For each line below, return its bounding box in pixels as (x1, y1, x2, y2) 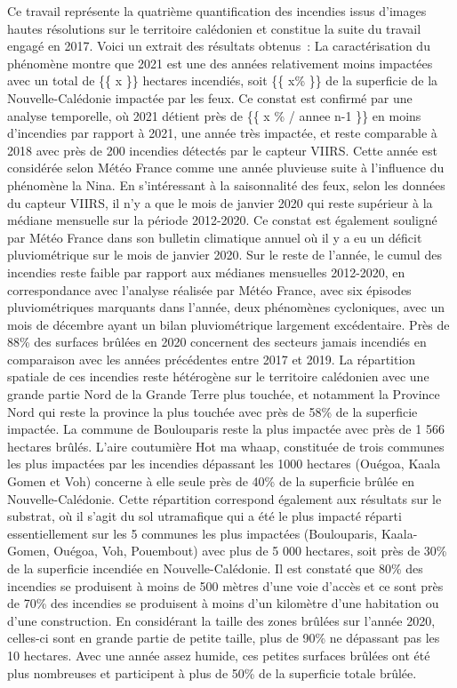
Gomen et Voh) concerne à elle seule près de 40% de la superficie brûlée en (7, 472, 415, 491)
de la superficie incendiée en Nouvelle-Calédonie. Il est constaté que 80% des (7, 559, 423, 577)
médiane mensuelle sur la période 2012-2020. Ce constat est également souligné (7, 211, 437, 229)
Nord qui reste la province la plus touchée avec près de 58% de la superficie (7, 402, 418, 420)
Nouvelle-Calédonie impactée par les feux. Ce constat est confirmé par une (7, 88, 413, 107)
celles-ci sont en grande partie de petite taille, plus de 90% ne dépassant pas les (7, 628, 440, 647)
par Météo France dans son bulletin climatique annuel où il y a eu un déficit (7, 228, 422, 246)
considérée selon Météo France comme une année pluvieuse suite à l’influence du (7, 158, 445, 177)
